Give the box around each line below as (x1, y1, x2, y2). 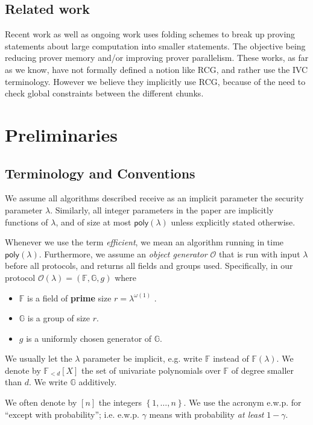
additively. (78, 376, 117, 388)
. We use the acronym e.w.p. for (183, 396, 302, 409)
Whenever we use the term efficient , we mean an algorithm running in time (5, 236, 284, 248)
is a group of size (27, 312, 90, 324)
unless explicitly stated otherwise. (171, 215, 296, 228)
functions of (5, 215, 48, 228)
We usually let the (5, 352, 72, 365)
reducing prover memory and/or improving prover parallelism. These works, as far (5, 51, 309, 64)
